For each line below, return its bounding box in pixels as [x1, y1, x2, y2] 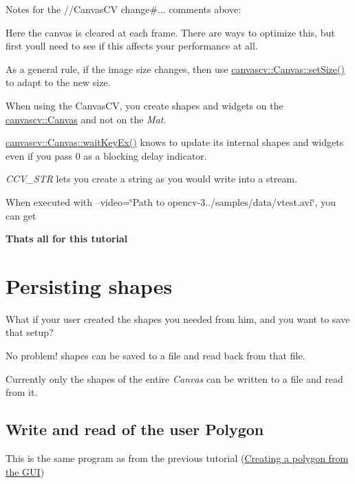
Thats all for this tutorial [6, 231, 128, 246]
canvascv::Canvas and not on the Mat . [6, 112, 166, 126]
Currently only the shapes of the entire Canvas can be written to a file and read [6, 371, 343, 386]
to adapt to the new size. [6, 75, 111, 90]
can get [6, 208, 36, 222]
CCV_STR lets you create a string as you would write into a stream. [6, 171, 298, 186]
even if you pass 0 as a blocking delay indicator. [6, 148, 207, 162]
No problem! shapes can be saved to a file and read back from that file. [6, 348, 305, 363]
